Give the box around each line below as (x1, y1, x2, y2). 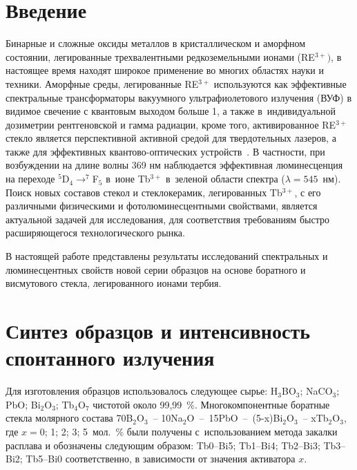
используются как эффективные (213, 76, 347, 91)
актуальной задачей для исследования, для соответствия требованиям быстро (6, 211, 329, 226)
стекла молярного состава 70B (6, 411, 133, 425)
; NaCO (300, 384, 333, 398)
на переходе (6, 171, 55, 186)
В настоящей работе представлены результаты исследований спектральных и (6, 249, 328, 263)
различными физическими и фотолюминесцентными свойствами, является (6, 198, 318, 213)
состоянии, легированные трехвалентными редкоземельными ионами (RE (6, 49, 315, 64)
